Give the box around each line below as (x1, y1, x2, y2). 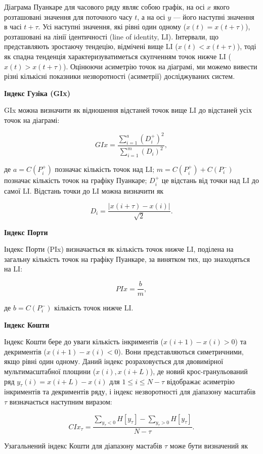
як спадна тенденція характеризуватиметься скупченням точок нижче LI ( (4, 51, 231, 61)
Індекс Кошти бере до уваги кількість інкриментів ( (4, 336, 163, 347)
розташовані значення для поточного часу (4, 11, 133, 22)
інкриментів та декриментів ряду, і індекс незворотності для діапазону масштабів (4, 386, 256, 397)
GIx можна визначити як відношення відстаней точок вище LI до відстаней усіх (4, 105, 252, 115)
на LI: (4, 263, 23, 274)
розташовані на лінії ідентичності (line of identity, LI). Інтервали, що (4, 31, 218, 41)
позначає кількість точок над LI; (55, 164, 155, 174)
